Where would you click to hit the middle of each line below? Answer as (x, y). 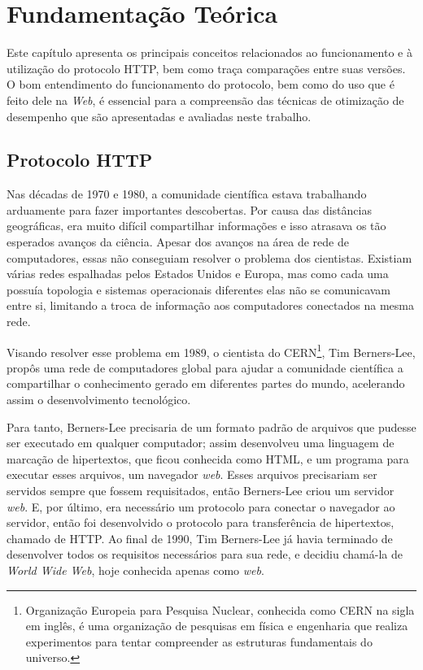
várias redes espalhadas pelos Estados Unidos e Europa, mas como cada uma (198, 274)
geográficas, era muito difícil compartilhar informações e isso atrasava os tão (196, 226)
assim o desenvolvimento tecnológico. (99, 400)
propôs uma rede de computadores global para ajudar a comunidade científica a (205, 367)
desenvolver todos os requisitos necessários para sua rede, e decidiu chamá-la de (205, 554)
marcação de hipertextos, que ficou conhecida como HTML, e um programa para (208, 458)
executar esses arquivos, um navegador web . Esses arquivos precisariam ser (192, 474)
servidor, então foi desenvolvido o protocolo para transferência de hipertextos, (201, 522)
